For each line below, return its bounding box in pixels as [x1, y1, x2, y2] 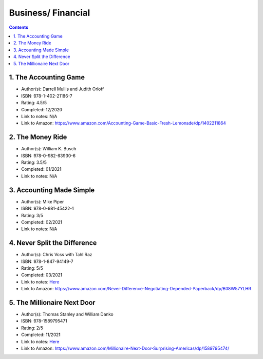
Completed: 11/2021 [21, 332, 61, 338]
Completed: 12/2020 [21, 106, 63, 112]
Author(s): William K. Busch [21, 146, 76, 152]
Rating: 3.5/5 [21, 160, 47, 165]
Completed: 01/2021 [21, 166, 62, 172]
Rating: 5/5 [21, 265, 43, 271]
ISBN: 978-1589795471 [21, 318, 68, 324]
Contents [9, 24, 29, 30]
